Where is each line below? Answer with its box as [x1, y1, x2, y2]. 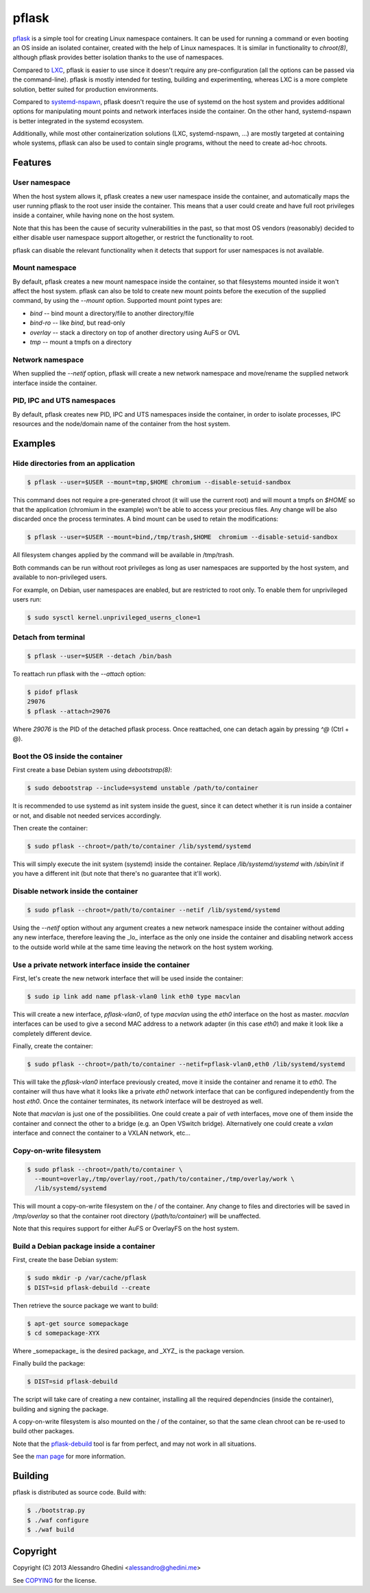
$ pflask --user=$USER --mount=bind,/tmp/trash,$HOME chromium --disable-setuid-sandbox [27, 533, 338, 541]
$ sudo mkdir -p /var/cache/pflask [27, 1274, 147, 1282]
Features [12, 157, 51, 169]
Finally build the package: [12, 1359, 86, 1368]
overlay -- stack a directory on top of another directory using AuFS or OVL [29, 328, 241, 336]
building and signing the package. [12, 1405, 109, 1413]
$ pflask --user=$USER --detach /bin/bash [27, 652, 172, 660]
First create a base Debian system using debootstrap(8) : [12, 766, 173, 774]
